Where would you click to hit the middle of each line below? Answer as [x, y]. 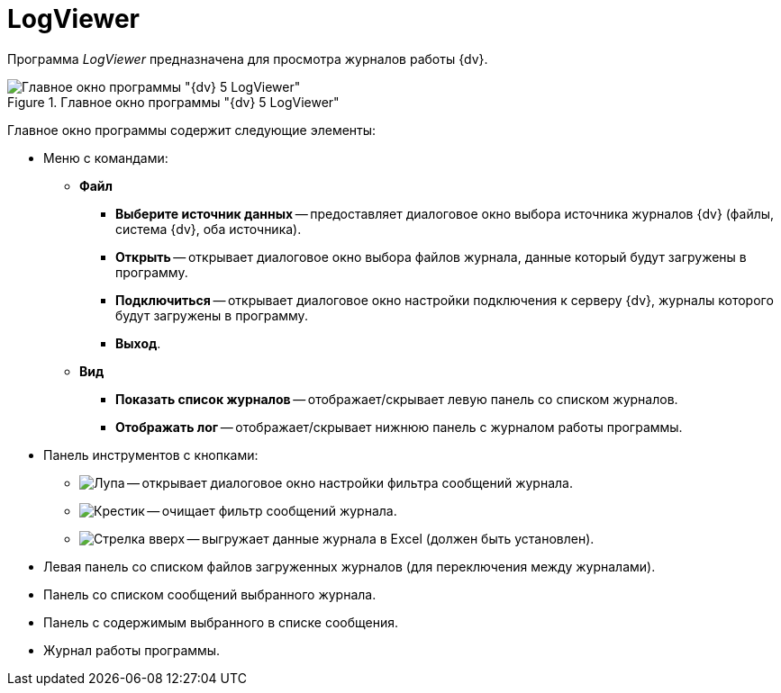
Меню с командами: [106, 157]
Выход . [138, 343]
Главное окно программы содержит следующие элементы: [192, 130]
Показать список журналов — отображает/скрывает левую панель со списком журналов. [397, 399]
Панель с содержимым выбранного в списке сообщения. [221, 622]
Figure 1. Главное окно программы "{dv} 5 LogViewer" [173, 102]
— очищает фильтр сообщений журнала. [272, 510]
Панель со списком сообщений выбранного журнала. [210, 594]
